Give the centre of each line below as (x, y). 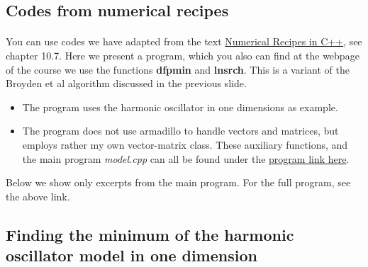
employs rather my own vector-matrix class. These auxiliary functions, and (185, 144)
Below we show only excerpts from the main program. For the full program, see (178, 182)
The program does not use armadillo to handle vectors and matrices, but (180, 131)
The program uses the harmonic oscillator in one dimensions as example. (180, 107)
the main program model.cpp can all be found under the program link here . (186, 158)
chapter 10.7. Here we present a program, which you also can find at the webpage (183, 55)
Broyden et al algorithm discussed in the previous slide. (126, 83)
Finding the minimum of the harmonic (150, 234)
